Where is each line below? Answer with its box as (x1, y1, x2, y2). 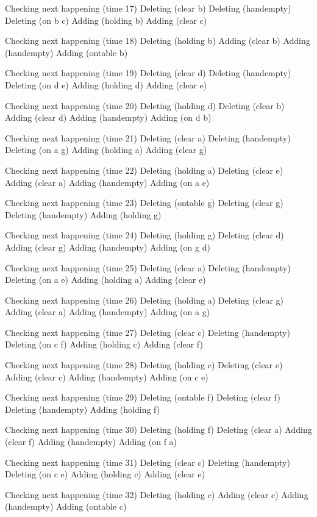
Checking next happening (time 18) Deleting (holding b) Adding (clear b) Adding (5, 34, 310, 47)
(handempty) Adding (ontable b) (5, 46, 128, 59)
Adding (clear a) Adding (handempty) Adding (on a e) (5, 176, 210, 188)
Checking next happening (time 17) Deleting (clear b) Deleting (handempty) (5, 2, 291, 14)
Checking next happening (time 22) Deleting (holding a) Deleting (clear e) (5, 163, 283, 176)
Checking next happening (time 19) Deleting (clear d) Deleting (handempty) (5, 66, 291, 79)
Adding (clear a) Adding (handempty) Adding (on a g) (5, 305, 210, 318)
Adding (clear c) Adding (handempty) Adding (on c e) (5, 370, 208, 383)
